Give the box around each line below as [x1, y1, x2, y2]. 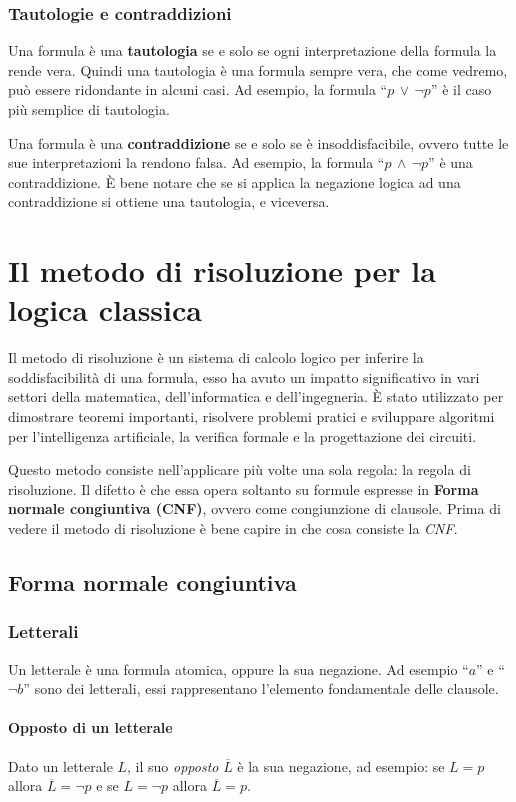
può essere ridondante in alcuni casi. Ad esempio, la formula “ [8, 79, 388, 100]
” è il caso [430, 79, 492, 100]
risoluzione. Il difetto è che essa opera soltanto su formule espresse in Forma [8, 478, 479, 499]
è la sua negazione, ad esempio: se [237, 755, 445, 776]
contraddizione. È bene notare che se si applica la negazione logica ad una [8, 171, 461, 192]
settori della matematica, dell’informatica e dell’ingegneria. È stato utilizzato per [8, 386, 504, 407]
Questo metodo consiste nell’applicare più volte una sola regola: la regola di [8, 459, 471, 480]
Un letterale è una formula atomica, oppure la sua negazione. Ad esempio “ [8, 658, 469, 679]
